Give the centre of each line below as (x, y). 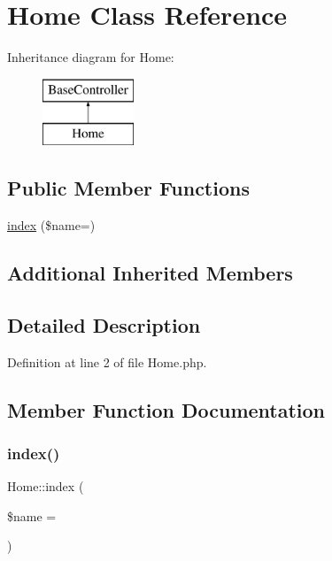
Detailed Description (104, 324)
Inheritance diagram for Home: (91, 57)
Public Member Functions (128, 188)
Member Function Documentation (166, 409)
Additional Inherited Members (150, 273)
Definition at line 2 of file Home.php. (107, 361)
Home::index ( (46, 486)
